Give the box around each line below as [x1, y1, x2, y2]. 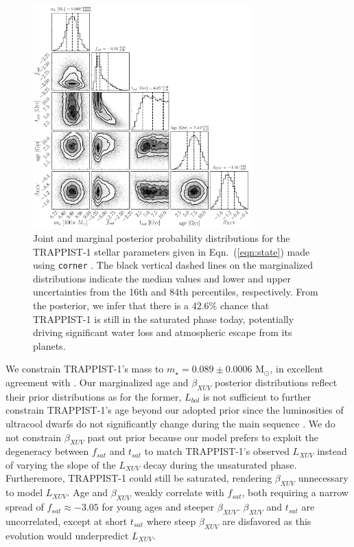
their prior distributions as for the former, [5, 389, 182, 403]
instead [317, 444, 347, 458]
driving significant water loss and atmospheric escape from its [33, 325, 292, 339]
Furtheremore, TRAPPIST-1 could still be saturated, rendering [5, 471, 272, 485]
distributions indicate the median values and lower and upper [33, 271, 292, 285]
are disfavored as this [222, 513, 311, 528]
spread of [5, 500, 44, 514]
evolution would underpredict [5, 528, 129, 542]
